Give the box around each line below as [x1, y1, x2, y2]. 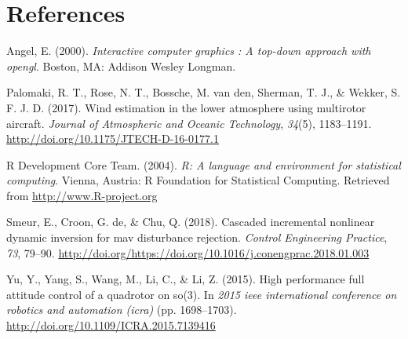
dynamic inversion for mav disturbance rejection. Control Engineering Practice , [6, 229, 388, 246]
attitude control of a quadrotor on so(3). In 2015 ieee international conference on [6, 286, 397, 302]
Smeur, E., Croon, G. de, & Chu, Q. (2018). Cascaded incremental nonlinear [6, 213, 375, 230]
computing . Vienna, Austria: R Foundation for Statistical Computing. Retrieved [6, 172, 390, 188]
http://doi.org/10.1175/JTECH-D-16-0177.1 [6, 130, 219, 147]
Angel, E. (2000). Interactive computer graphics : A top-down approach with [6, 42, 371, 59]
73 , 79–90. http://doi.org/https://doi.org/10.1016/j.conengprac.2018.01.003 [6, 244, 370, 261]
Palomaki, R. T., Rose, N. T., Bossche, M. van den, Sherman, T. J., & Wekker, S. [6, 84, 401, 100]
